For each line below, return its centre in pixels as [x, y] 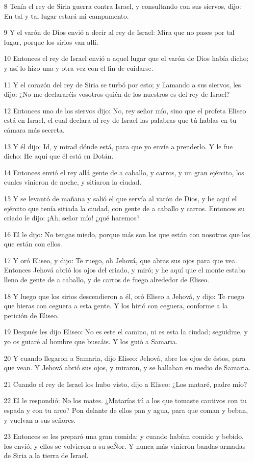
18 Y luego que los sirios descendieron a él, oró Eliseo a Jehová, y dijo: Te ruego [124, 296]
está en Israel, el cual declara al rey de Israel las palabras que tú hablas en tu [120, 120]
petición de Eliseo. [31, 315]
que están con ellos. [33, 244]
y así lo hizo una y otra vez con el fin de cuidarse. [79, 68]
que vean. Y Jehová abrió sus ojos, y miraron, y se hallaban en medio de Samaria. [127, 367]
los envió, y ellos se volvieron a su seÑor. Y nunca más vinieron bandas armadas [125, 446]
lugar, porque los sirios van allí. [51, 41]
